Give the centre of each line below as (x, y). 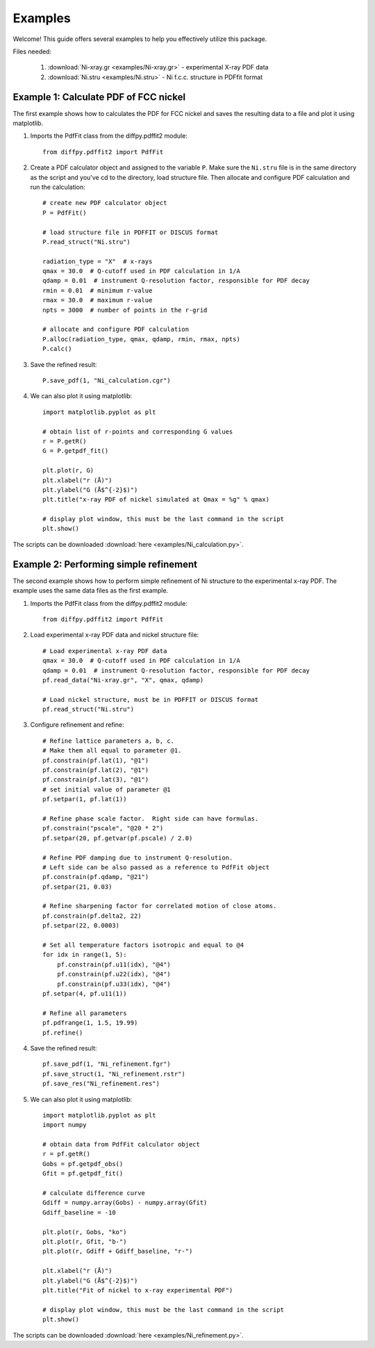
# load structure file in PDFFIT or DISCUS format (131, 232)
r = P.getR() (65, 441)
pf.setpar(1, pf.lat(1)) (85, 799)
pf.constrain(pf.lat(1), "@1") (96, 760)
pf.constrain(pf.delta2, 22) (92, 916)
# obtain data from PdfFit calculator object (122, 1144)
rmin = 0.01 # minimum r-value (98, 290)
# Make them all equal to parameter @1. (112, 751)
